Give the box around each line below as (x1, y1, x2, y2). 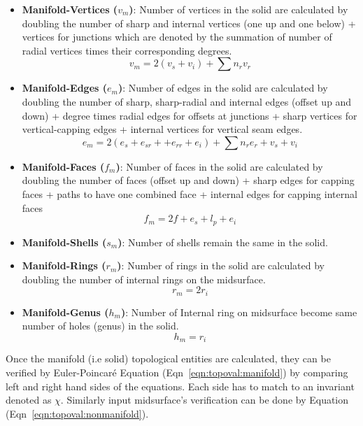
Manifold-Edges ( (22, 80, 107, 95)
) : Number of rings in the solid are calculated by (117, 258, 325, 273)
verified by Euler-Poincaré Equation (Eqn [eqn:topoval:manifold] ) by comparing (6, 365, 348, 380)
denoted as (6, 392, 52, 407)
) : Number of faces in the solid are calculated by (115, 159, 323, 173)
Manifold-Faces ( (22, 159, 105, 173)
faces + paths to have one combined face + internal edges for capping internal (22, 186, 357, 201)
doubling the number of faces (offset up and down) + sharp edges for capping (22, 173, 355, 187)
